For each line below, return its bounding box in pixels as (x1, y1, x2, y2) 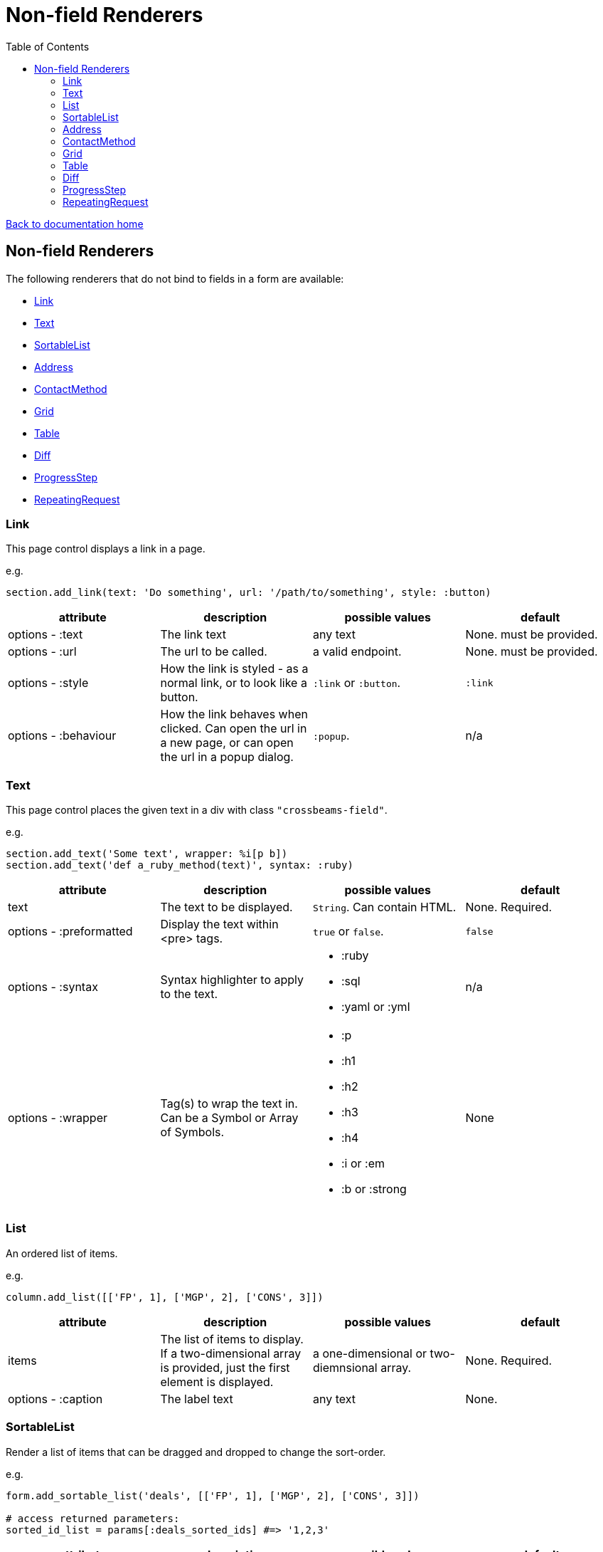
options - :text (8, 627, 83, 642)
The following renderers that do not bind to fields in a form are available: (6, 272, 344, 285)
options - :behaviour (8, 728, 117, 743)
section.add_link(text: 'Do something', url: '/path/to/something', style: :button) (6, 587, 491, 599)
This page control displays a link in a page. (6, 542, 206, 555)
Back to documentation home (6, 217, 144, 230)
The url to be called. (160, 644, 267, 659)
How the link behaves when (160, 707, 308, 722)
